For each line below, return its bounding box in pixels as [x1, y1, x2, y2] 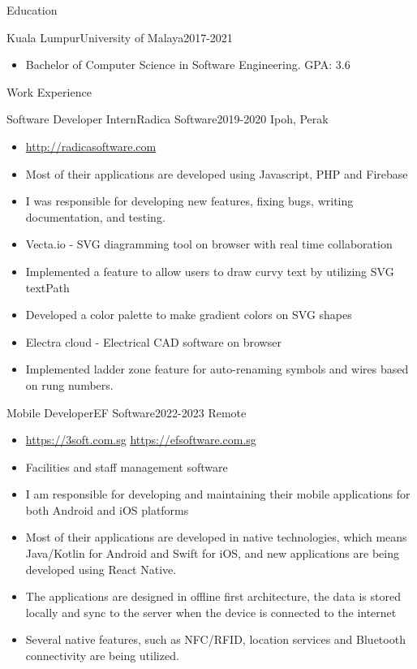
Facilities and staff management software [25, 458, 228, 475]
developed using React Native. [25, 560, 177, 577]
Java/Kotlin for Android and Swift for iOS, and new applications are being [25, 545, 399, 562]
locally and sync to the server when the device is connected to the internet [25, 603, 397, 620]
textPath [25, 278, 70, 296]
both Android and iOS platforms [25, 501, 189, 518]
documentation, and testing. [25, 208, 166, 225]
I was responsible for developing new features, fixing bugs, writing [25, 192, 354, 209]
